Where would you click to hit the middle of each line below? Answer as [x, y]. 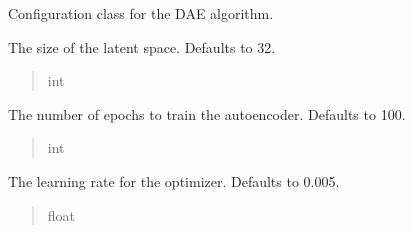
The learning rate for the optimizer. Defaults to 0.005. [174, 180]
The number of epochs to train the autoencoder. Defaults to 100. [207, 113]
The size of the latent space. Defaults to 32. [142, 46]
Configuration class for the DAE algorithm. [141, 13]
